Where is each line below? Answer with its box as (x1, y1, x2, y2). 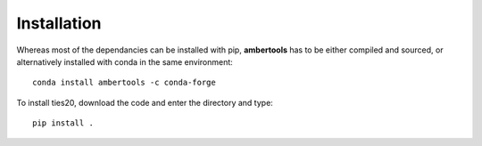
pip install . (32, 118, 94, 128)
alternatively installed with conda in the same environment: (16, 56, 234, 67)
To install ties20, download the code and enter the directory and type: (16, 97, 274, 108)
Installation (16, 13, 102, 33)
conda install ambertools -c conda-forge (32, 77, 216, 88)
